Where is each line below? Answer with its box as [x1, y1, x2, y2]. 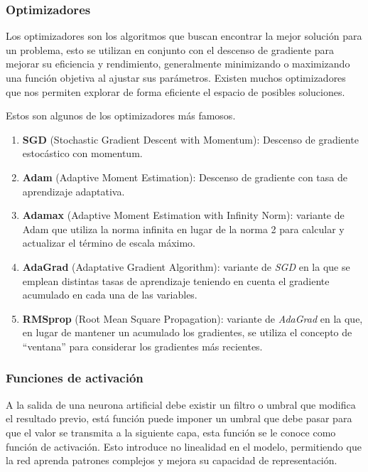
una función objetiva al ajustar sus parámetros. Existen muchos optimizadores [6, 70, 346, 85]
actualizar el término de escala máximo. [22, 235, 195, 250]
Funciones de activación [6, 369, 144, 387]
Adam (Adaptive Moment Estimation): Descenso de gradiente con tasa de [22, 169, 347, 184]
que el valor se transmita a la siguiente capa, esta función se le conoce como [6, 424, 336, 439]
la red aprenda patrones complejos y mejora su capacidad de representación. [6, 453, 337, 468]
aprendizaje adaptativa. [22, 183, 125, 198]
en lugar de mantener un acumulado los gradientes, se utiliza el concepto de [22, 325, 352, 340]
